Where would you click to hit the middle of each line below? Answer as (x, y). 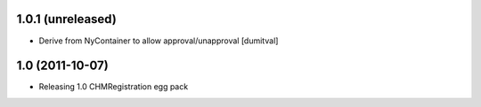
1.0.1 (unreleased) (67, 19)
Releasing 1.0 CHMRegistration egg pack (114, 87)
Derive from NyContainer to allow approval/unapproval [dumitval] (159, 41)
